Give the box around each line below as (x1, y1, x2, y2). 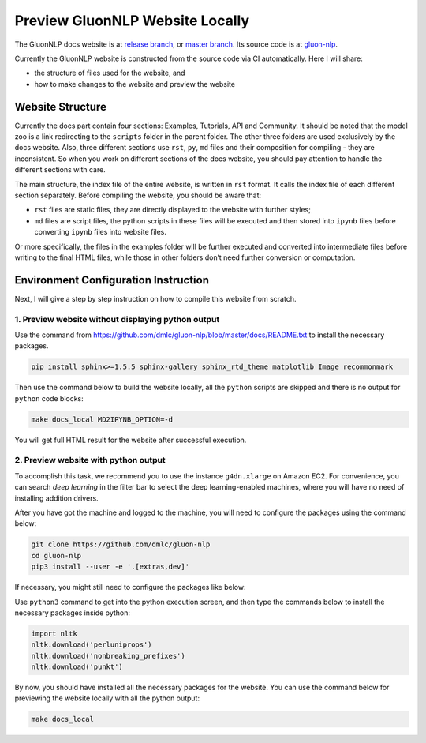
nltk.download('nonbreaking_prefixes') (31, 651, 185, 660)
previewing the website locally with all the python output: (14, 693, 200, 703)
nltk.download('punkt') (31, 662, 124, 671)
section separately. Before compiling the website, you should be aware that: (14, 190, 262, 200)
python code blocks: (14, 393, 84, 403)
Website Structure (14, 99, 106, 114)
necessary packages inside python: (14, 608, 130, 617)
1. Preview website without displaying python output (14, 313, 220, 325)
